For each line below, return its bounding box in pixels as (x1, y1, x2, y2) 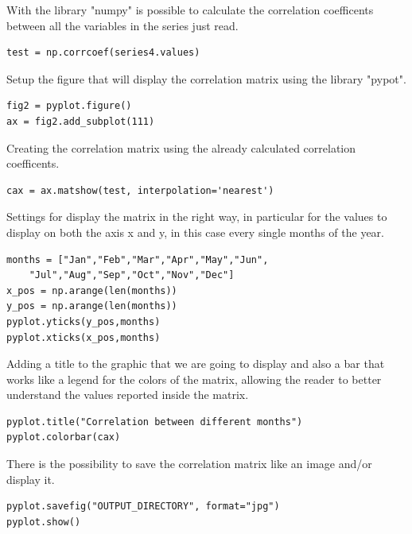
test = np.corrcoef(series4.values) (6, 47, 200, 59)
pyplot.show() (6, 516, 81, 528)
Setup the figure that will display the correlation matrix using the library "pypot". (6, 70, 406, 87)
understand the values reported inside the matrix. (6, 386, 249, 403)
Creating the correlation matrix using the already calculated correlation (6, 139, 356, 156)
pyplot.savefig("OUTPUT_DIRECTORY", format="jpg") (6, 501, 280, 513)
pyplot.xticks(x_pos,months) (6, 331, 161, 343)
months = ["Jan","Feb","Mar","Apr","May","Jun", (6, 253, 269, 265)
